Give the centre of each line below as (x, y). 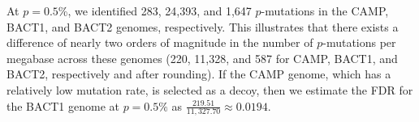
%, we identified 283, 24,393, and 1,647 (155, 11)
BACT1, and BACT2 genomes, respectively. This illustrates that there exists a (203, 26)
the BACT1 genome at (63, 105)
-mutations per (359, 42)
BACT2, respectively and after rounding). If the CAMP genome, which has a (199, 74)
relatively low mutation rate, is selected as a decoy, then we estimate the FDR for (210, 89)
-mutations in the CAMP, (325, 11)
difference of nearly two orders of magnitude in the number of (160, 42)
